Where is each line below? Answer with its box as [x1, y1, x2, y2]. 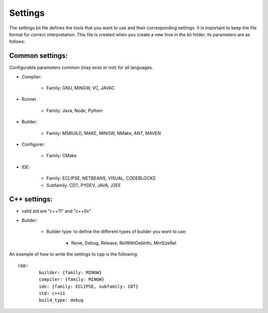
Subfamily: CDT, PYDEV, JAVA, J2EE [46, 182, 121, 188]
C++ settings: [9, 195, 53, 203]
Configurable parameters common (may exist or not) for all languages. [9, 64, 153, 70]
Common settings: [9, 52, 68, 60]
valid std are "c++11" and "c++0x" [21, 208, 91, 214]
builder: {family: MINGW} [39, 269, 102, 275]
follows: [9, 39, 25, 45]
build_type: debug [39, 298, 84, 303]
